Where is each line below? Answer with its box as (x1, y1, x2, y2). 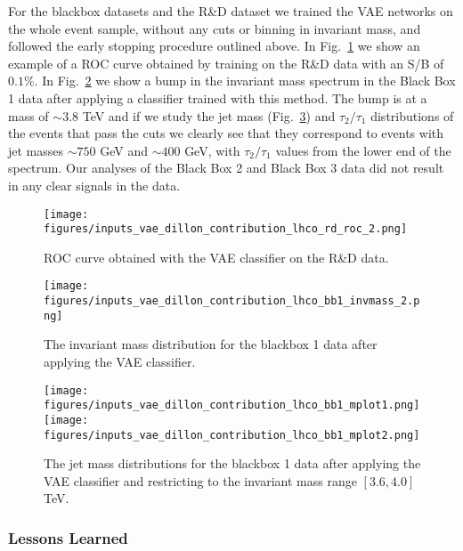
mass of (8, 106, 49, 125)
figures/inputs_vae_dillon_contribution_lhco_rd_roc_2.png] (44, 223, 408, 236)
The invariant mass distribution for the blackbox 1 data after (44, 335, 378, 353)
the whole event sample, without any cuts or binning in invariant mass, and (8, 19, 421, 37)
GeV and (100, 141, 148, 159)
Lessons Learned (8, 526, 128, 548)
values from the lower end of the (275, 141, 451, 159)
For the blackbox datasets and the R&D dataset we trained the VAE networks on (8, 2, 453, 20)
